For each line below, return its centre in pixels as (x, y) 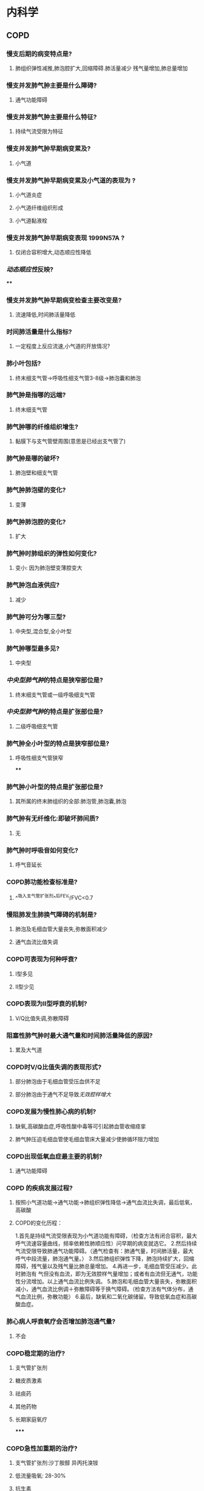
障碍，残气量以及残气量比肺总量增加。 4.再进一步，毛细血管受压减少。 (104, 1267)
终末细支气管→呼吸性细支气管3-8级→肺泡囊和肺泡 (78, 378)
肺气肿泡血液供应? (33, 585)
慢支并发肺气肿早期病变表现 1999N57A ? (66, 238)
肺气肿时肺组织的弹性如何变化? (52, 553)
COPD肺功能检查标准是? (42, 881)
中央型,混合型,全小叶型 (43, 631)
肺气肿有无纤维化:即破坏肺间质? (53, 819)
